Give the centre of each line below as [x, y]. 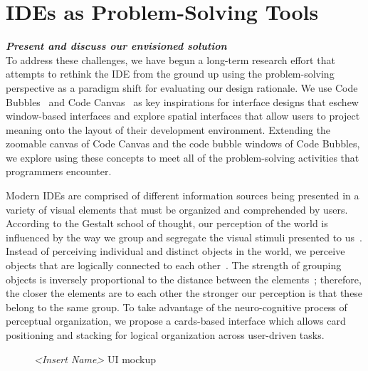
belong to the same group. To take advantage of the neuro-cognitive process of [177, 307]
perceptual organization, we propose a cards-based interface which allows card [176, 321]
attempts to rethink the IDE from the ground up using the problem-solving [170, 74]
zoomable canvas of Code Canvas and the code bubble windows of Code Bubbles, [183, 143]
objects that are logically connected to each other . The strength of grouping [174, 265]
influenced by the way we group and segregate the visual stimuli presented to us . [184, 237]
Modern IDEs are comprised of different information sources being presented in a [183, 195]
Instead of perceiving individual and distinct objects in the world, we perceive [175, 251]
